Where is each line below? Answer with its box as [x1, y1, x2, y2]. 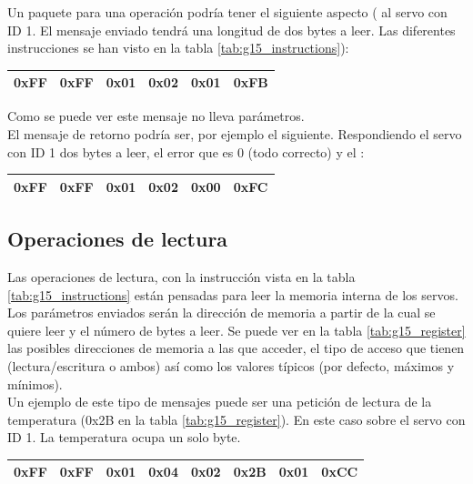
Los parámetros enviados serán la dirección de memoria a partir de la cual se [7, 303, 436, 322]
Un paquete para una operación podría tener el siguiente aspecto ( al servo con [7, 3, 448, 21]
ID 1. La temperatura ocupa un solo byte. [7, 428, 241, 447]
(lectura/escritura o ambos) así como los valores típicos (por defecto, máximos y [7, 356, 455, 375]
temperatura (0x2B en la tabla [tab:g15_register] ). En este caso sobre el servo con [7, 409, 466, 429]
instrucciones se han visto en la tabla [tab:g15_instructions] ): [7, 38, 349, 57]
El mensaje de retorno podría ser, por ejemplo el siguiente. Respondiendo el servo [7, 124, 462, 143]
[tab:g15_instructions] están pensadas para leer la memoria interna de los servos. [7, 285, 458, 304]
